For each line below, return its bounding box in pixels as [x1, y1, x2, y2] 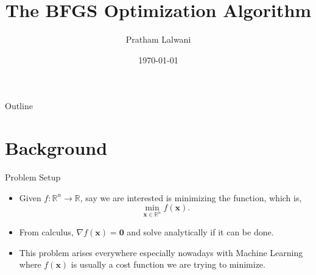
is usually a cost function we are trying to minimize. [71, 258, 265, 271]
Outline [5, 99, 33, 112]
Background [5, 135, 108, 160]
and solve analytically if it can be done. [127, 226, 274, 238]
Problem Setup [5, 171, 61, 184]
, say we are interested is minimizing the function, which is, [80, 191, 302, 204]
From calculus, [19, 226, 74, 238]
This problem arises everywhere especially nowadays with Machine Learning [19, 246, 303, 259]
